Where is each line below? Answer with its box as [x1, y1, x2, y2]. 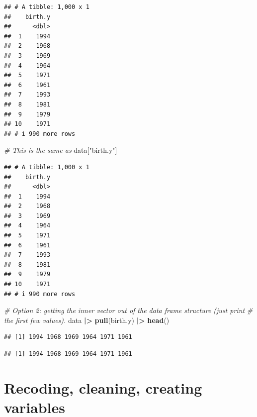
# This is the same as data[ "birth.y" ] [4, 145, 117, 155]
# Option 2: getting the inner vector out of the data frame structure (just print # [4, 305, 253, 315]
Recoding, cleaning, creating [4, 377, 202, 398]
